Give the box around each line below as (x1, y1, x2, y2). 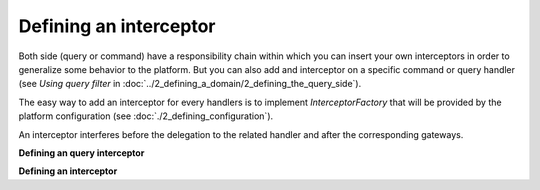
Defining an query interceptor (18, 146, 145, 159)
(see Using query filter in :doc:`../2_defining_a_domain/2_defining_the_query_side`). (18, 78, 362, 90)
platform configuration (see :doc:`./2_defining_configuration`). (18, 110, 274, 122)
